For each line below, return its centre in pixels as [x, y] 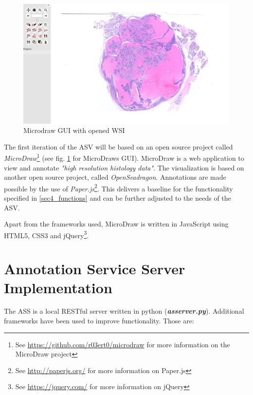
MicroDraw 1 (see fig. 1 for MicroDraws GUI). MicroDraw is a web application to [124, 157]
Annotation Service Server [95, 269]
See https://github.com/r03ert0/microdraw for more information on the [123, 344]
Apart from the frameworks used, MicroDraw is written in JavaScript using [116, 224]
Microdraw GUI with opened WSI [74, 130]
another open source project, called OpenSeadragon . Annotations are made [115, 177]
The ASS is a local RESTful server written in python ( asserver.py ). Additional [124, 311]
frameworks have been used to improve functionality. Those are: [99, 320]
